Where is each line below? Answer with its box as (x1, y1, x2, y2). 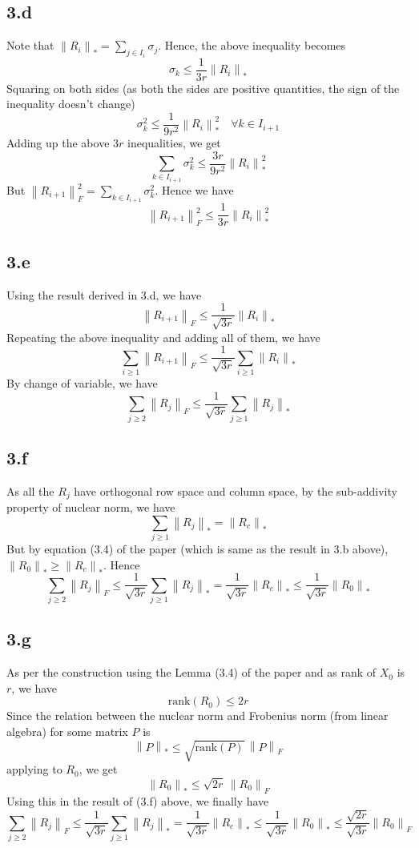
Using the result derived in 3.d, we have (6, 286, 202, 303)
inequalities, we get (127, 134, 221, 151)
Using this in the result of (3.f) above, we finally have (6, 793, 269, 810)
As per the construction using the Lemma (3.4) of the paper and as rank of (6, 664, 377, 681)
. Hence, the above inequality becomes (158, 37, 346, 54)
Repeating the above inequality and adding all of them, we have (6, 328, 320, 345)
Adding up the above (6, 134, 110, 151)
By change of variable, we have (6, 375, 158, 392)
